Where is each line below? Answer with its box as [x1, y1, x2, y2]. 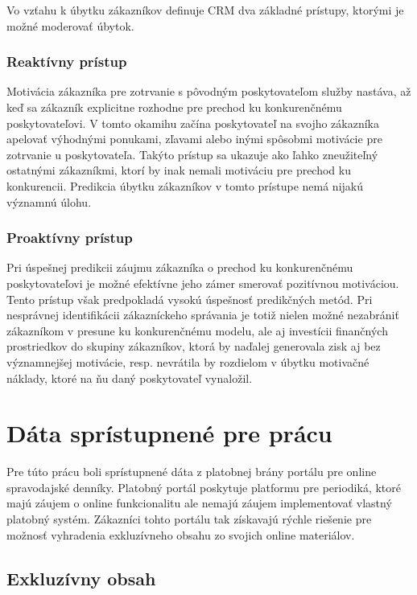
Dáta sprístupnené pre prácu [6, 416, 332, 449]
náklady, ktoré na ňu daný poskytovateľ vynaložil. [6, 369, 253, 386]
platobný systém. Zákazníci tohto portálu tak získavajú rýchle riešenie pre [6, 511, 372, 527]
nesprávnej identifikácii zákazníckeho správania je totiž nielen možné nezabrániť [6, 306, 399, 323]
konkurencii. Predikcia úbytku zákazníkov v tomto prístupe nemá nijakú [6, 177, 364, 194]
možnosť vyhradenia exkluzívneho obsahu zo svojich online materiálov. [6, 526, 355, 543]
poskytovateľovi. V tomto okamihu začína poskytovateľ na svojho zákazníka [6, 114, 380, 131]
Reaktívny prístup [6, 51, 127, 72]
